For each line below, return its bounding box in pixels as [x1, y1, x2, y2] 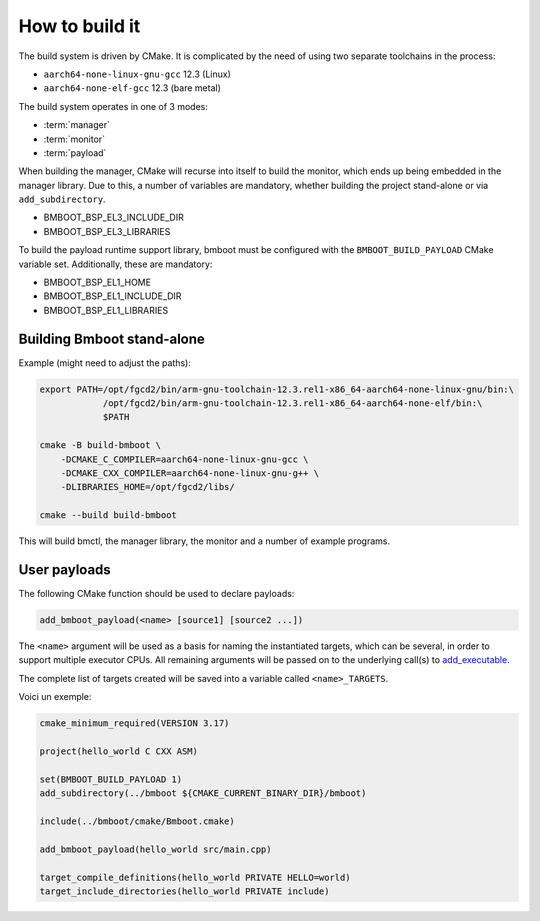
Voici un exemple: [18, 691, 92, 703]
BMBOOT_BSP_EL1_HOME [43, 276, 152, 289]
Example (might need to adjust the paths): [18, 356, 192, 369]
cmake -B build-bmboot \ [39, 440, 162, 451]
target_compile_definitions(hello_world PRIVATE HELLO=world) [39, 871, 351, 883]
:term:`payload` [43, 146, 107, 159]
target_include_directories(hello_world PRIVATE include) [39, 885, 330, 897]
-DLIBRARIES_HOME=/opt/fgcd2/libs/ [60, 481, 235, 493]
